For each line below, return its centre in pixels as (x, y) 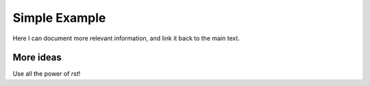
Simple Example (59, 18)
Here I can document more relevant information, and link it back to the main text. (126, 38)
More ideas (37, 58)
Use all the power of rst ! (47, 74)
